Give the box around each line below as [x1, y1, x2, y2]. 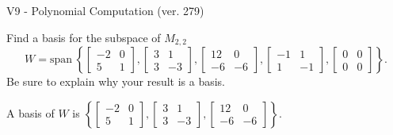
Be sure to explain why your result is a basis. [6, 73, 226, 90]
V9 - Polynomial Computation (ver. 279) [6, 2, 204, 18]
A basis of [6, 104, 55, 121]
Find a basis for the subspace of [6, 29, 161, 45]
